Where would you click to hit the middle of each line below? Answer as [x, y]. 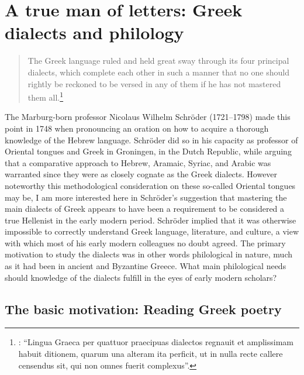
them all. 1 [46, 96]
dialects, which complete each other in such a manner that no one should [158, 72]
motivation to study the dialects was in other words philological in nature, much [148, 254]
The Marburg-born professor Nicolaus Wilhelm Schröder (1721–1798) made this [148, 117]
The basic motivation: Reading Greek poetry [143, 309]
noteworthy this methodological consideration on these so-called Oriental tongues [150, 185]
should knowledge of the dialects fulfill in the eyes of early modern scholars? [141, 277]
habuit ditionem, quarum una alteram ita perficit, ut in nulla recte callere [151, 354]
